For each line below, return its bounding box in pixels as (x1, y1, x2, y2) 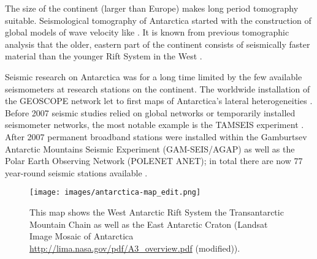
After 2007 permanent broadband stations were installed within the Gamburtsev (5, 130, 307, 143)
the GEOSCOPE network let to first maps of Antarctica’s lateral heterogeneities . (5, 94, 313, 107)
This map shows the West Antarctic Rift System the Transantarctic (29, 205, 284, 218)
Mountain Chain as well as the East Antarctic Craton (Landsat (29, 217, 268, 230)
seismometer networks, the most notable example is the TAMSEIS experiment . (5, 118, 304, 131)
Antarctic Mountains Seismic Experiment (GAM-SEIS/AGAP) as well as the (5, 142, 295, 155)
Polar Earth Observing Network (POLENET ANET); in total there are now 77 (5, 154, 303, 167)
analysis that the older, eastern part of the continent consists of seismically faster (5, 37, 310, 50)
